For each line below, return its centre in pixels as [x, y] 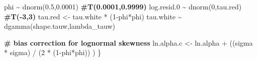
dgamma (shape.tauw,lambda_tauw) [60, 26]
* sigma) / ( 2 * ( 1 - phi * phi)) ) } [53, 52]
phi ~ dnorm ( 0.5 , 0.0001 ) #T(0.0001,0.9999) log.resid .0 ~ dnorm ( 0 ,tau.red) [123, 6]
